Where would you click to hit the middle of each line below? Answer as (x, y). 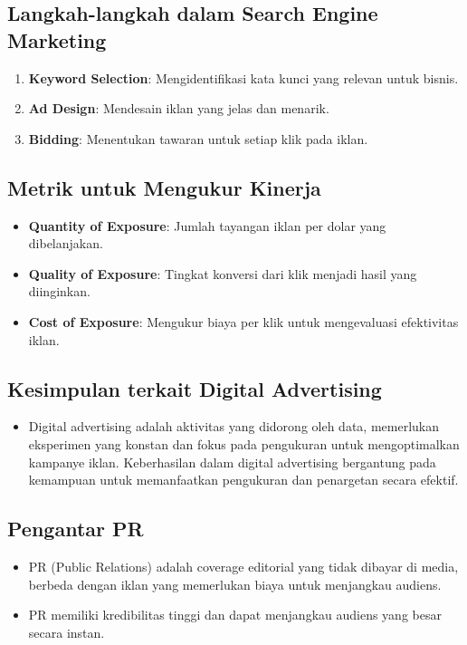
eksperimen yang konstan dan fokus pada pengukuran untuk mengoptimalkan (244, 443)
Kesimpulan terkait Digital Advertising (195, 388)
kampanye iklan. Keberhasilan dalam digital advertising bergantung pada (232, 462)
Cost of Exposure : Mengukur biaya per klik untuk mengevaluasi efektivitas (243, 321)
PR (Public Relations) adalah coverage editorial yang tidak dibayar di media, (243, 566)
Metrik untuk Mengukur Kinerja (164, 187)
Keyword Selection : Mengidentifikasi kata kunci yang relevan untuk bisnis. (243, 77)
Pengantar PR (76, 529)
